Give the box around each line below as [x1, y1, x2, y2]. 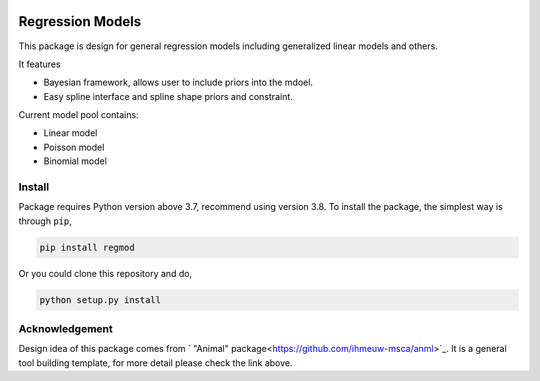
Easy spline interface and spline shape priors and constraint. [43, 90, 294, 102]
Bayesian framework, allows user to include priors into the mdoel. [43, 76, 314, 89]
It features [18, 58, 61, 70]
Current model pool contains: [18, 109, 139, 121]
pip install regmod [39, 241, 135, 253]
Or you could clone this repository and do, [18, 267, 193, 279]
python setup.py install [39, 294, 162, 305]
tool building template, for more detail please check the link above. [18, 356, 293, 369]
